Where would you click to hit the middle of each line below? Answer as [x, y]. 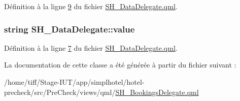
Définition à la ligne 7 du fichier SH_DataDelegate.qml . [91, 47]
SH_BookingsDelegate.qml [157, 92]
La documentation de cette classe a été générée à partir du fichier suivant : [120, 65]
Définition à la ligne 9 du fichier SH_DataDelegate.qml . [91, 6]
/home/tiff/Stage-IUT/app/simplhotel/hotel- [74, 82]
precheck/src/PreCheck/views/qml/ [60, 92]
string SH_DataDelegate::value [70, 29]
